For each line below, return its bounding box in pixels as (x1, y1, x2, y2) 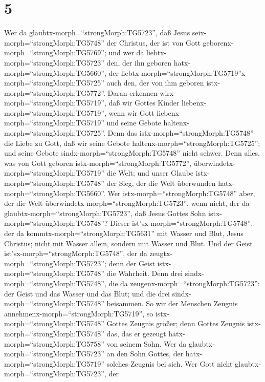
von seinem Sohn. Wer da (106, 338, 187, 349)
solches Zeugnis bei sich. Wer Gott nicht (106, 358, 233, 369)
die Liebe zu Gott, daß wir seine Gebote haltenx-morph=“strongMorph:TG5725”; (4, 137, 260, 148)
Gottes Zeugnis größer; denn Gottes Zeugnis (106, 318, 245, 329)
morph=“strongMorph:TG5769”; (4, 47, 106, 58)
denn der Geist (108, 258, 155, 268)
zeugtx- (149, 248, 173, 259)
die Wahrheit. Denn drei (106, 268, 183, 279)
